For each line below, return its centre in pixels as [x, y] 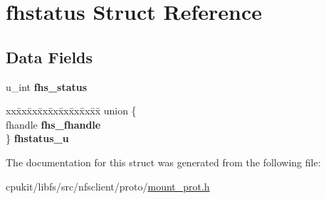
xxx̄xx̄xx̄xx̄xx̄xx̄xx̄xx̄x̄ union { [71, 111]
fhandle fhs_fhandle [53, 124]
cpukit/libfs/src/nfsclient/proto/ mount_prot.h [108, 186]
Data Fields [49, 57]
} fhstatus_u [37, 138]
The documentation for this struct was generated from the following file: [163, 162]
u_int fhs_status [47, 86]
